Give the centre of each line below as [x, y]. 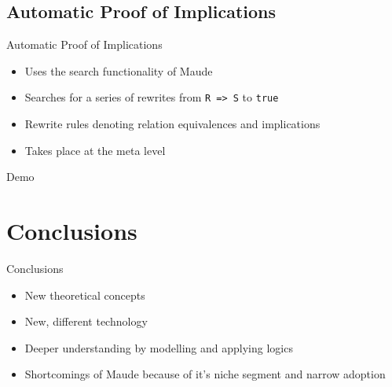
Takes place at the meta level [95, 150]
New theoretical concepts [85, 295]
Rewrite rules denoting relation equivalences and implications [172, 124]
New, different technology [86, 321]
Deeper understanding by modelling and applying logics [159, 347]
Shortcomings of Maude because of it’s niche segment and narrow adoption [205, 374]
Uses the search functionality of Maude [119, 70]
